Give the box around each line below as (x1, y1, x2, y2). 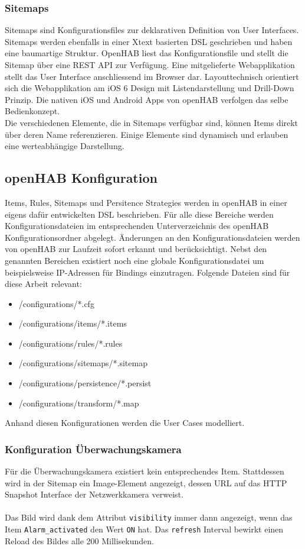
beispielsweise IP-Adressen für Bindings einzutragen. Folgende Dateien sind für (5, 266, 290, 278)
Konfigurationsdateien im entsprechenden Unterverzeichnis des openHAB (5, 219, 269, 232)
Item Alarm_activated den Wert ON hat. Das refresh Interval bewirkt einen (5, 523, 284, 535)
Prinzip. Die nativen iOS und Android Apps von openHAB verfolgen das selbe (5, 93, 288, 105)
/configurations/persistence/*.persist (18, 377, 152, 389)
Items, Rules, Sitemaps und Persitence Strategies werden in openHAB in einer (5, 196, 287, 208)
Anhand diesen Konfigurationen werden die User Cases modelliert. (5, 416, 245, 429)
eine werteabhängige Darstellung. (5, 140, 124, 152)
